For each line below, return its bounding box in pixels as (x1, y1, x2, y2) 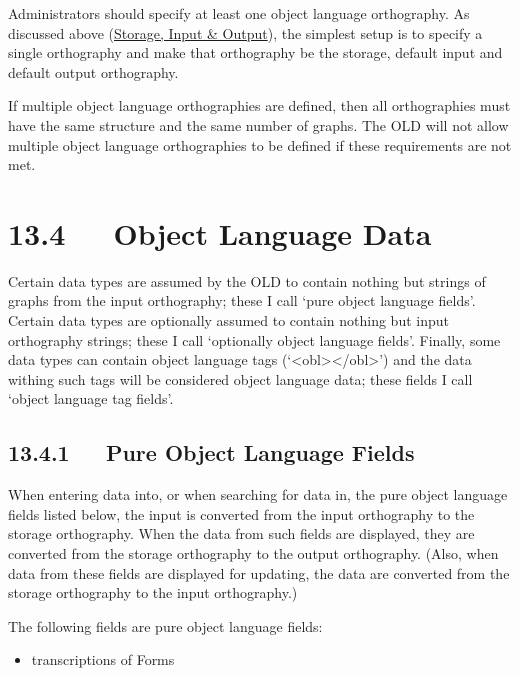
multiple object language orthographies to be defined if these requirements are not (8, 134, 512, 155)
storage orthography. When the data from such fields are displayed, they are (8, 523, 475, 544)
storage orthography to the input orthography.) (8, 582, 298, 603)
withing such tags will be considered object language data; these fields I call (8, 368, 473, 389)
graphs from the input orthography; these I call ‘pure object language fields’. (8, 290, 476, 311)
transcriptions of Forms (31, 649, 175, 670)
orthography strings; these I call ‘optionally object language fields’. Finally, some (8, 329, 501, 350)
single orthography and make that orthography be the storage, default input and (8, 42, 503, 63)
